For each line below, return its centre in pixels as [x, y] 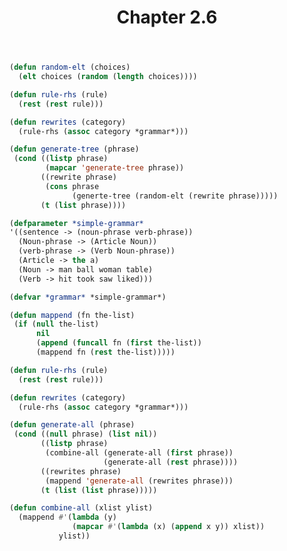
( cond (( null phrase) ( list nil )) [85, 434]
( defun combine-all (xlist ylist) [81, 508]
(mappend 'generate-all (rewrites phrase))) [139, 481]
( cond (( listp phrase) [61, 159]
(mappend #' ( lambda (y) [67, 517]
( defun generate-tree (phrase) [74, 149]
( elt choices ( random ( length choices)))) [108, 77]
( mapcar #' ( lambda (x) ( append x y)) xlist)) [169, 527]
